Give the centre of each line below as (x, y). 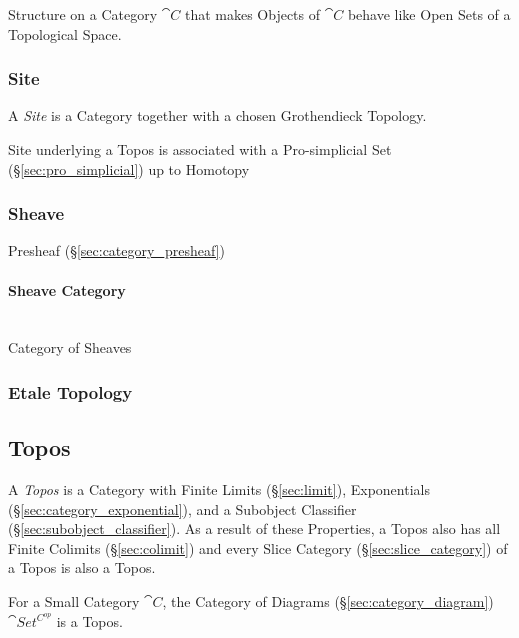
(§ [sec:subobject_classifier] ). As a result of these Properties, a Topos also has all (254, 528)
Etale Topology (70, 391)
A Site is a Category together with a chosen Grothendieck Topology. (217, 115)
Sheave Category (67, 289)
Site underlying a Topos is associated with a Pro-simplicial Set (200, 149)
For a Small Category (74, 601)
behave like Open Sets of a (429, 14)
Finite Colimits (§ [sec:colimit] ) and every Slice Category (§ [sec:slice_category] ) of (258, 547)
